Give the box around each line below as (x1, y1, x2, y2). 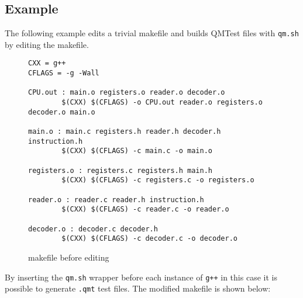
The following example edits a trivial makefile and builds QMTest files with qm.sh (5, 27, 299, 39)
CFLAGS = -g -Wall (28, 69, 99, 78)
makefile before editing (28, 251, 109, 263)
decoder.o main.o (28, 108, 95, 116)
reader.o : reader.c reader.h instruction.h (28, 195, 204, 204)
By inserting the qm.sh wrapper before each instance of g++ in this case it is (5, 271, 277, 283)
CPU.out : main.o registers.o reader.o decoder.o (28, 88, 225, 97)
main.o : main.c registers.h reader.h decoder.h (28, 127, 221, 136)
